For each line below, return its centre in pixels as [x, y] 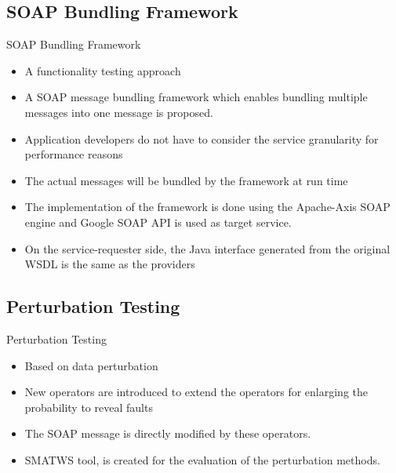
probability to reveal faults [89, 407]
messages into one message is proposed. [119, 112]
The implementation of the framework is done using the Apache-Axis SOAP [207, 207]
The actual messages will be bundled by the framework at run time [186, 180]
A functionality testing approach [103, 70]
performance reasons [74, 154]
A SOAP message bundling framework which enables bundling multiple [196, 97]
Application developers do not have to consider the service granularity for [202, 138]
